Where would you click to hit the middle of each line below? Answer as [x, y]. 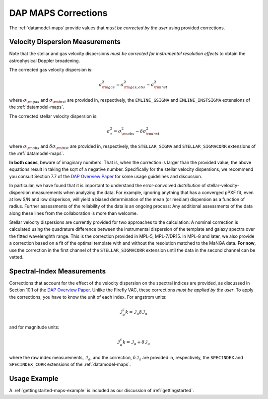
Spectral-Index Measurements [58, 271]
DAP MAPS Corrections [58, 13]
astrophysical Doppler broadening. [45, 61]
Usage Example [34, 379]
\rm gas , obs [134, 87]
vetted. [16, 257]
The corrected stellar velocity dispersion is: [53, 116]
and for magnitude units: [34, 327]
